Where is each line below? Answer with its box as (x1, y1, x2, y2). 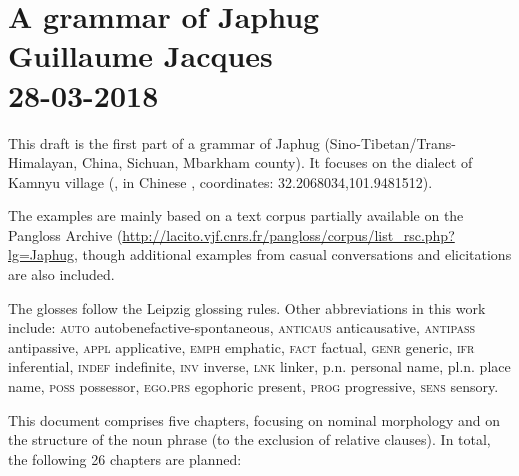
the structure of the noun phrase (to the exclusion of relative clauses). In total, (8, 429, 491, 450)
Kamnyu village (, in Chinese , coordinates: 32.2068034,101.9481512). (8, 171, 433, 192)
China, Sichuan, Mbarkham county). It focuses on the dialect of (81, 152, 473, 173)
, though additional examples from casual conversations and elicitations (73, 244, 512, 265)
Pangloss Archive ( (8, 224, 123, 245)
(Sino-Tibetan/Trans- (324, 132, 456, 153)
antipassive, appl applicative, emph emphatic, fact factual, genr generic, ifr (8, 336, 475, 357)
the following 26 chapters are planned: (8, 448, 242, 469)
